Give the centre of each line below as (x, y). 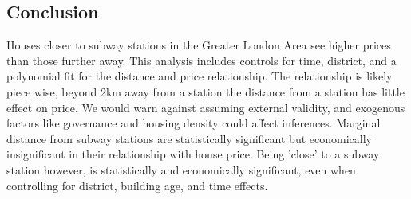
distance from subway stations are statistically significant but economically (189, 138)
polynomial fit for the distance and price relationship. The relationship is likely (200, 76)
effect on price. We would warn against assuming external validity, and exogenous (206, 107)
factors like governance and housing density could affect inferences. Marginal (194, 123)
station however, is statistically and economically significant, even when (181, 169)
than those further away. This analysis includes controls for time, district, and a (202, 60)
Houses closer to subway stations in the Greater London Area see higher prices (199, 45)
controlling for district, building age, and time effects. (137, 185)
